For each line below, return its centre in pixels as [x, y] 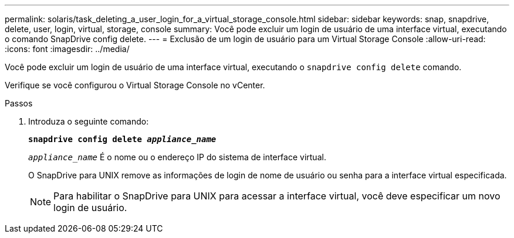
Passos [19, 103]
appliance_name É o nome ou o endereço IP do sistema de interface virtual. [177, 157]
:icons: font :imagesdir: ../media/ [67, 49]
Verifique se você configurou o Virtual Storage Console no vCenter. [135, 85]
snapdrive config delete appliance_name [122, 139]
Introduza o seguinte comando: [89, 121]
